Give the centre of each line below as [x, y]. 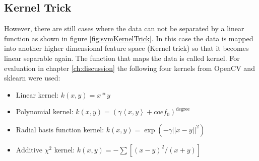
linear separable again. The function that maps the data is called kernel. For [122, 58]
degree [183, 109]
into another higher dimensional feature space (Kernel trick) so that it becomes [126, 48]
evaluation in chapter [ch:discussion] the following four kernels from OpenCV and [129, 68]
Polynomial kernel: [45, 111]
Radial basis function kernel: [60, 129]
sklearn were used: [32, 78]
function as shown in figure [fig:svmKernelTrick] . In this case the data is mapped [129, 38]
